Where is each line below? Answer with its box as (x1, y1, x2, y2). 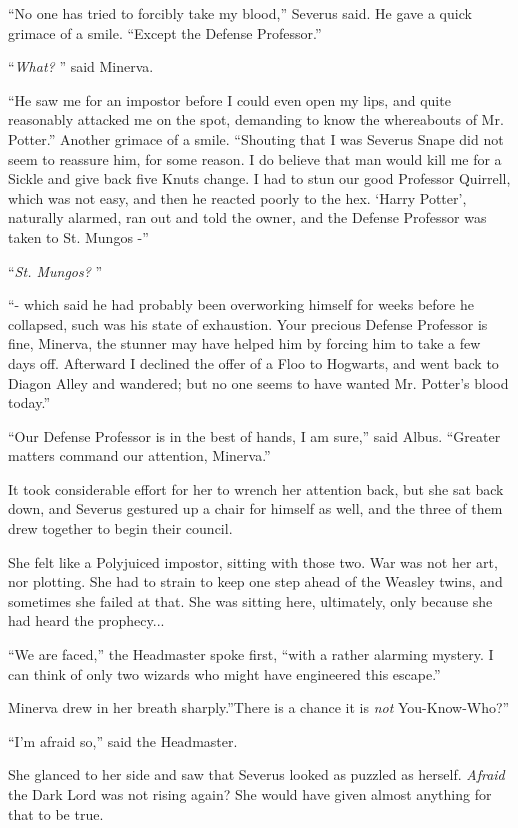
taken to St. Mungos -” (8, 226, 149, 247)
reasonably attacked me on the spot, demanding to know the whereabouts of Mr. (8, 109, 504, 130)
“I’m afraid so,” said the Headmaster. (8, 730, 238, 751)
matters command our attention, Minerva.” (8, 445, 271, 466)
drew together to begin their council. (8, 518, 233, 539)
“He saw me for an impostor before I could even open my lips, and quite (8, 89, 451, 110)
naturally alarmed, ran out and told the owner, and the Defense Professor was (8, 207, 487, 228)
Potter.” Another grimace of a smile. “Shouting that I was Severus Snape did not (8, 128, 504, 149)
